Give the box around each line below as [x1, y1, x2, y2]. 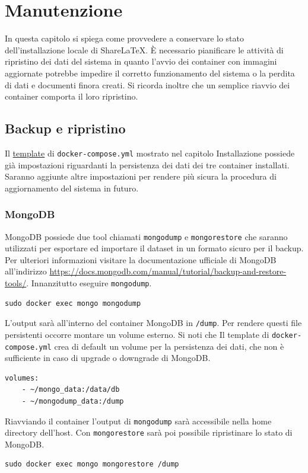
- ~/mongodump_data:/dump [21, 397, 124, 405]
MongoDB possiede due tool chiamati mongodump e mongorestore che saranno [5, 230, 288, 242]
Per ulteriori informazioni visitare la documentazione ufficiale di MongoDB [5, 253, 277, 266]
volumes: [5, 373, 39, 382]
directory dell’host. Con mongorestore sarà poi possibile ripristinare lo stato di [5, 426, 293, 439]
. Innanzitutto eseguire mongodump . [26, 276, 152, 289]
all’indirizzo [5, 265, 47, 277]
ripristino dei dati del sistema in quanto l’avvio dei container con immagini [5, 55, 277, 68]
